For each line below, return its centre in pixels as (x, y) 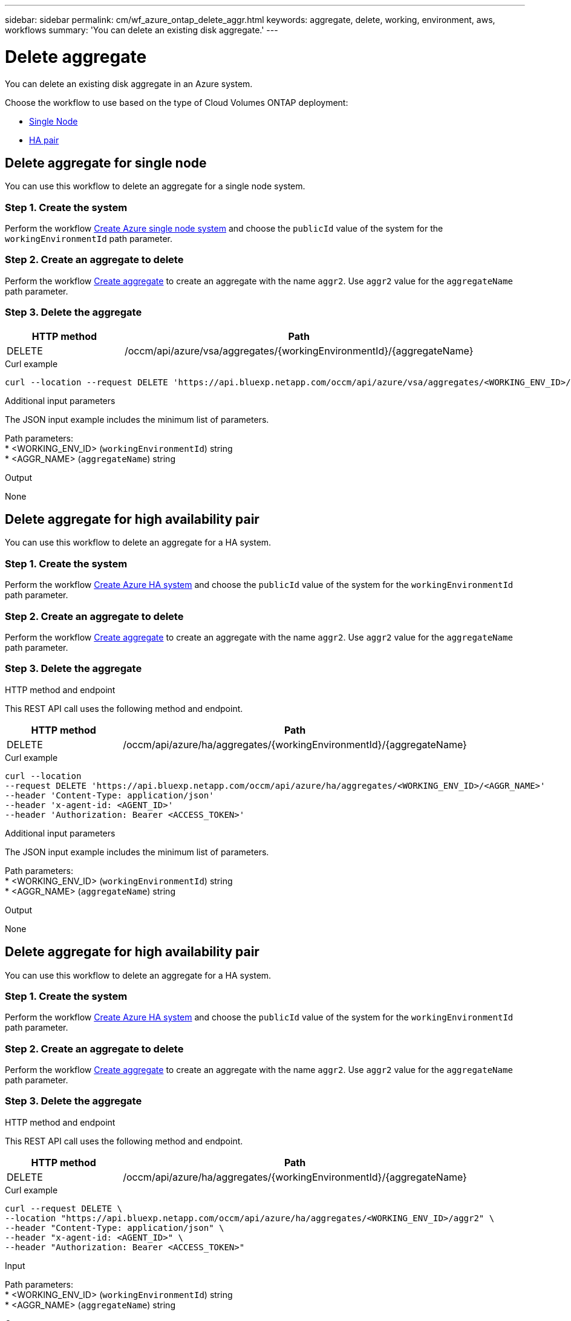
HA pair (44, 140)
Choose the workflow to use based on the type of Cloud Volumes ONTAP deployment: (177, 102)
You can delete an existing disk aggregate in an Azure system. (129, 83)
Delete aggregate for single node (106, 163)
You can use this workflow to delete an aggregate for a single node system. (155, 186)
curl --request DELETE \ (64, 1208)
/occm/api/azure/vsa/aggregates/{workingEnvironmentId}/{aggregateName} (299, 351)
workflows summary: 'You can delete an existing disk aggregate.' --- (142, 30)
